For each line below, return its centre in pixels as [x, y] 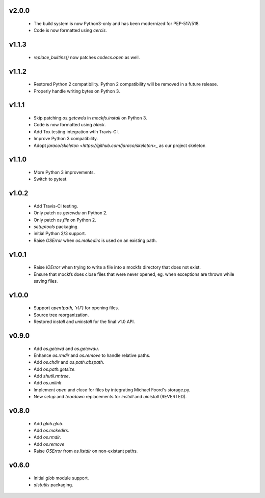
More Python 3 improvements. [64, 172]
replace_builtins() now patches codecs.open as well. [87, 57]
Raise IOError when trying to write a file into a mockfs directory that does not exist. [117, 267]
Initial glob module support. [61, 478]
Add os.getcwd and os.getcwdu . [66, 349]
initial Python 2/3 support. [60, 234]
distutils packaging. [53, 485]
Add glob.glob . [49, 423]
